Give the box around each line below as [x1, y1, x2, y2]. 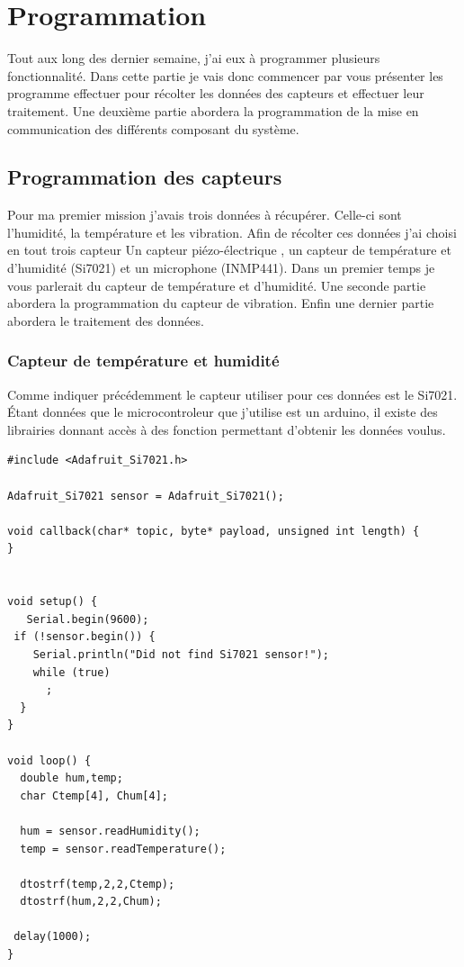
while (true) [32, 665, 111, 679]
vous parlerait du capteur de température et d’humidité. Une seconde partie [7, 276, 426, 294]
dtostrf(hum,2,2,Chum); [20, 895, 162, 908]
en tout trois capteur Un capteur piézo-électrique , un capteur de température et [7, 240, 451, 259]
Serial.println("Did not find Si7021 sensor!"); [32, 647, 329, 661]
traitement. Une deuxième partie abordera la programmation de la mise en [7, 101, 419, 120]
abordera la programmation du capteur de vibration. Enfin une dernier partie [7, 294, 434, 312]
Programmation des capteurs [7, 163, 282, 191]
